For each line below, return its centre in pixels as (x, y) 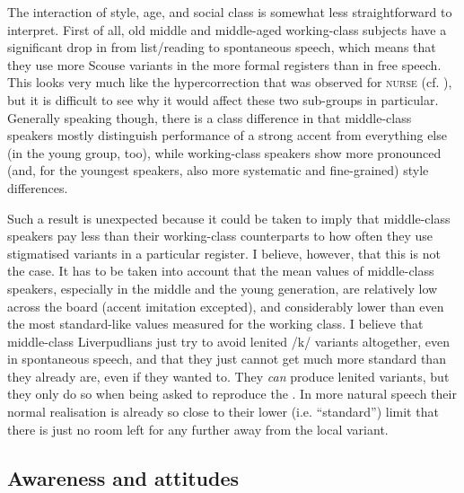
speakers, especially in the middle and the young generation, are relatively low (223, 288)
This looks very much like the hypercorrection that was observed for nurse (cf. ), (230, 82)
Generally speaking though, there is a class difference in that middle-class (210, 117)
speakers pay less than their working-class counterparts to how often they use (220, 236)
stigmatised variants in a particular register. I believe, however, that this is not (224, 253)
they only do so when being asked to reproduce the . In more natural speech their (232, 394)
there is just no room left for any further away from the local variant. (198, 429)
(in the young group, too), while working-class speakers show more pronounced (224, 152)
